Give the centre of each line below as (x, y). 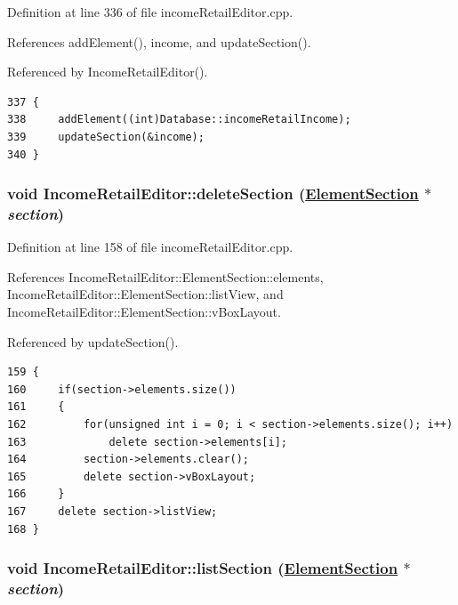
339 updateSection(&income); (106, 137)
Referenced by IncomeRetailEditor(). (108, 72)
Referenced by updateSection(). (93, 341)
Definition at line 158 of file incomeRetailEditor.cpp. (150, 247)
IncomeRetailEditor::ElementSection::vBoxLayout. (144, 312)
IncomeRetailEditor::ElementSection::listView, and (145, 294)
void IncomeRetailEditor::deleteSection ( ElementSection (213, 194)
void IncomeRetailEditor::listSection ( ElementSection (203, 568)
